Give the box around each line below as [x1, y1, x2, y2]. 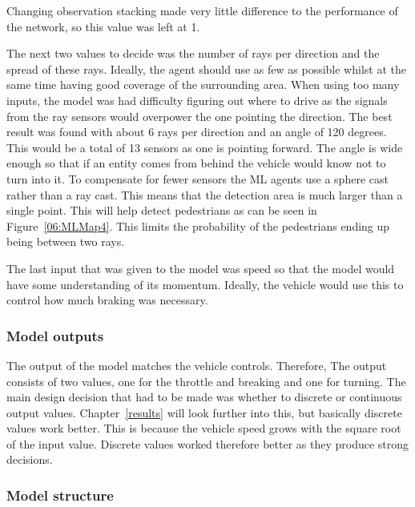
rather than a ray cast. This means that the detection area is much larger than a [6, 186, 403, 203]
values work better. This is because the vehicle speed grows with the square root [6, 420, 401, 437]
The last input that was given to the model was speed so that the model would [6, 260, 395, 276]
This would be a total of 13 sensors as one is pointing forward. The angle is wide [6, 139, 403, 155]
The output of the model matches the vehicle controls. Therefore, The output [6, 356, 387, 373]
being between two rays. [6, 233, 125, 250]
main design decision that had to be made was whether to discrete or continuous [6, 388, 402, 405]
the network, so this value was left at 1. [6, 18, 200, 34]
